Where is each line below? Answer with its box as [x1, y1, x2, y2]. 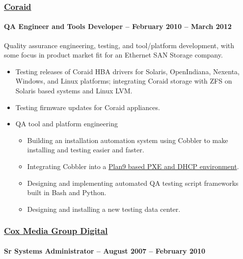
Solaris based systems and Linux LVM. [15, 86, 133, 96]
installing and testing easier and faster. [27, 144, 144, 155]
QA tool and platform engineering [15, 118, 118, 129]
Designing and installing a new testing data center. [27, 203, 181, 214]
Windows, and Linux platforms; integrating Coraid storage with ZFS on [15, 76, 232, 86]
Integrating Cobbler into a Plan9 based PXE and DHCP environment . [27, 161, 239, 171]
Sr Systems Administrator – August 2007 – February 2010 [4, 245, 206, 256]
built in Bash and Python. [27, 187, 107, 198]
